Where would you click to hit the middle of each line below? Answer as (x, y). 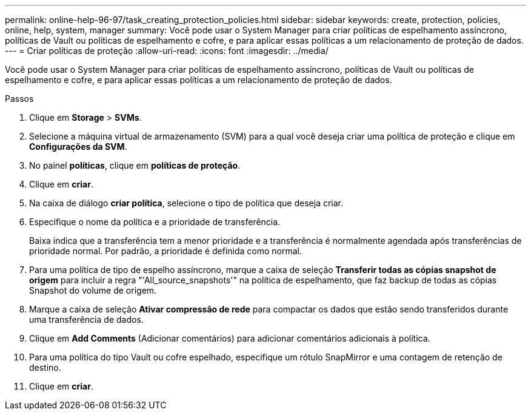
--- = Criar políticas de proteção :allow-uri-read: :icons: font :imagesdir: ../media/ (167, 51)
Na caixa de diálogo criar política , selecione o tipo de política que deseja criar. (186, 203)
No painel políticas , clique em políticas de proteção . (135, 165)
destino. (45, 367)
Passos (19, 99)
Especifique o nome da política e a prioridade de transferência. (155, 222)
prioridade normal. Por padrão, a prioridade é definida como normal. (166, 251)
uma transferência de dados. (86, 319)
